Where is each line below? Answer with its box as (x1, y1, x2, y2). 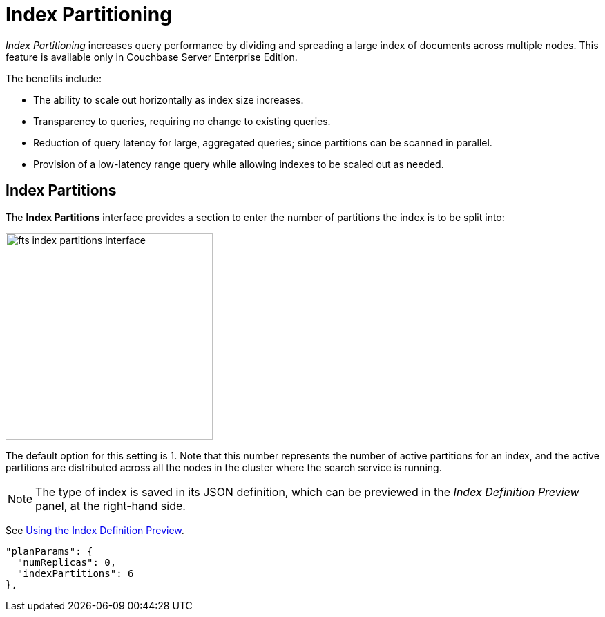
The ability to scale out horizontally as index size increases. (33, 93, 304, 106)
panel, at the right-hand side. (35, 498, 186, 513)
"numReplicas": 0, (17, 556, 117, 568)
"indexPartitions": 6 (17, 567, 134, 579)
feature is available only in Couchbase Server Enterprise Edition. (6, 50, 298, 63)
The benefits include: (6, 72, 102, 84)
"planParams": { (6, 545, 93, 557)
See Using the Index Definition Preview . (6, 524, 184, 536)
